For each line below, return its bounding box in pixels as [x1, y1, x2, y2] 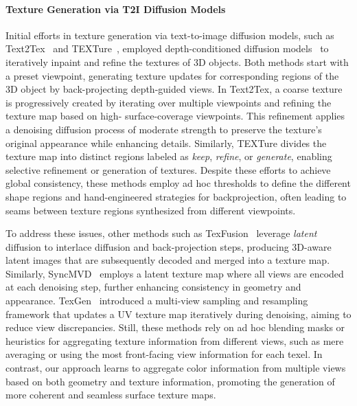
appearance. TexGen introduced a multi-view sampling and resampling [5, 293, 308, 308]
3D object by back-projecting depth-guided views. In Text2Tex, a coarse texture [5, 82, 343, 96]
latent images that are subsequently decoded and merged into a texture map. [5, 253, 330, 267]
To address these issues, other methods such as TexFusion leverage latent [5, 226, 317, 240]
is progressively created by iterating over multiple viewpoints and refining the [5, 95, 332, 109]
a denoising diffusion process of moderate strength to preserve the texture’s [5, 122, 322, 136]
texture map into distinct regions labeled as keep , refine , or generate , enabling [5, 149, 332, 163]
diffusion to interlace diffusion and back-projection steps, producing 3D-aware [5, 239, 332, 253]
